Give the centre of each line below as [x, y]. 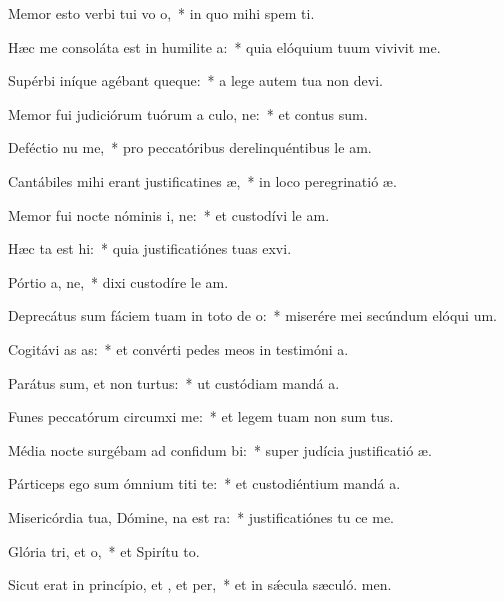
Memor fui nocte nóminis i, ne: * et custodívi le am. [169, 214]
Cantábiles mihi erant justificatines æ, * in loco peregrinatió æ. [202, 180]
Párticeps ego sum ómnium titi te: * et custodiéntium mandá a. [204, 483]
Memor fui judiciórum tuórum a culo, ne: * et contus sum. [188, 113]
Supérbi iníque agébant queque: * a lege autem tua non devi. [195, 80]
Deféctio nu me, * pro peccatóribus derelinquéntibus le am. [190, 147]
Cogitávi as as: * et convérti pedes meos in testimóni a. [178, 348]
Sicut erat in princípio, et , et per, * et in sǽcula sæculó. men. [200, 584]
